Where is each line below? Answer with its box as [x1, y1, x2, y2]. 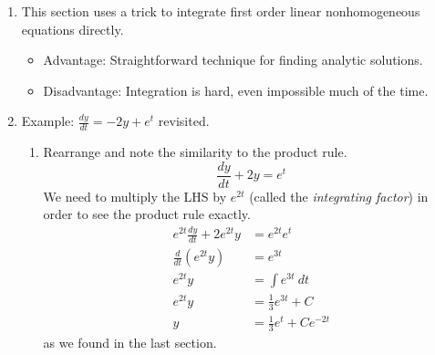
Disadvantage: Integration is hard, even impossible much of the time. [43, 80, 429, 99]
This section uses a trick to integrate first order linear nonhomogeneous [21, 2, 420, 20]
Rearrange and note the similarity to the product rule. [43, 142, 347, 162]
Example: [21, 111, 75, 131]
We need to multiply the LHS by [43, 186, 227, 205]
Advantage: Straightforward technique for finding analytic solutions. [43, 50, 423, 69]
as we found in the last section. [43, 333, 217, 352]
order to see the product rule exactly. [43, 204, 251, 224]
